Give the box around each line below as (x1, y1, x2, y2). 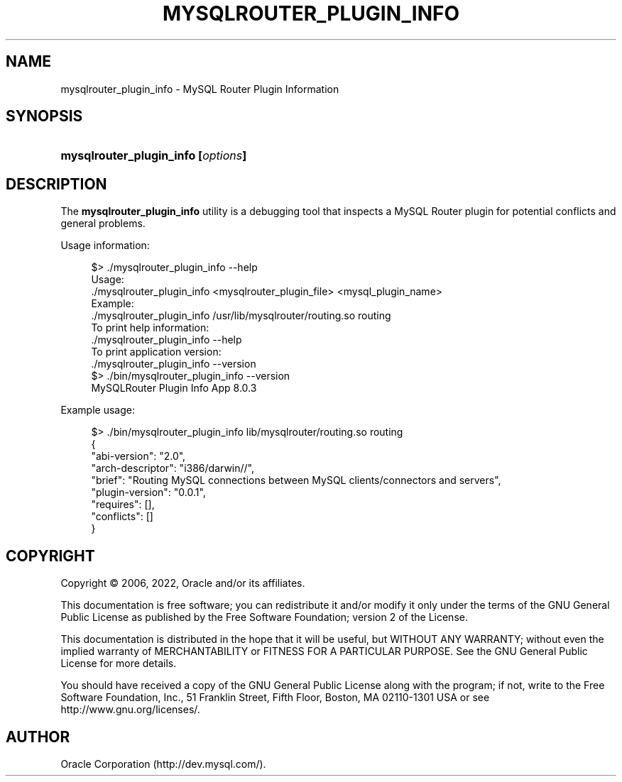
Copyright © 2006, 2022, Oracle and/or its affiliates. (60, 577, 305, 590)
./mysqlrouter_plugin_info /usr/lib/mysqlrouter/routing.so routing (91, 309, 391, 322)
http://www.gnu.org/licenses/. (60, 703, 200, 716)
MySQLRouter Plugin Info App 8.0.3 (91, 382, 257, 395)
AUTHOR (6, 727, 70, 746)
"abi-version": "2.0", (91, 450, 186, 463)
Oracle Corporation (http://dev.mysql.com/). (60, 757, 266, 770)
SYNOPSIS (6, 107, 83, 126)
